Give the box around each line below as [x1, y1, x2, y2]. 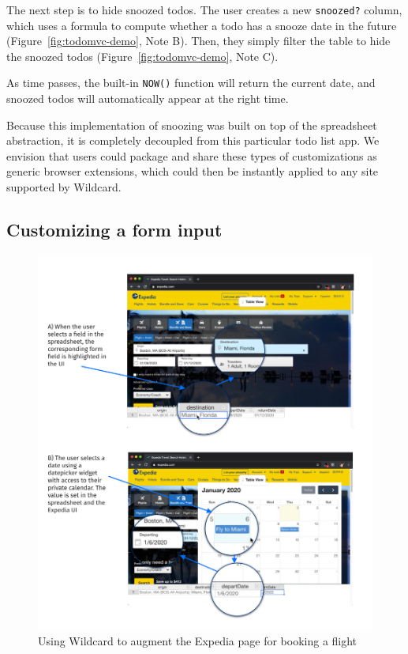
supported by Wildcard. [6, 179, 122, 195]
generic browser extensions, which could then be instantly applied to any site [6, 163, 379, 180]
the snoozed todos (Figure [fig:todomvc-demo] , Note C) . [6, 47, 279, 64]
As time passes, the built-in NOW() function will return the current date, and [6, 74, 376, 91]
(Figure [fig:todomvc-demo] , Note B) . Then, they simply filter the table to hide [6, 32, 391, 49]
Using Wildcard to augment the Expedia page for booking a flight [38, 632, 357, 648]
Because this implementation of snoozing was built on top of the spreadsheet [6, 116, 377, 133]
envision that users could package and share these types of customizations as [6, 147, 377, 164]
